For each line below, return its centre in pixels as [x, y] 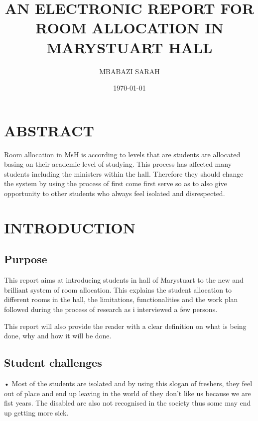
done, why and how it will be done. [58, 336]
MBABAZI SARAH [129, 71]
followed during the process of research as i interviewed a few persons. [111, 309]
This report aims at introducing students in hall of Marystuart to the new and [124, 280]
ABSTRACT [49, 130]
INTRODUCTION [70, 227]
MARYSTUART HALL [129, 47]
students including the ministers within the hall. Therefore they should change [124, 173]
